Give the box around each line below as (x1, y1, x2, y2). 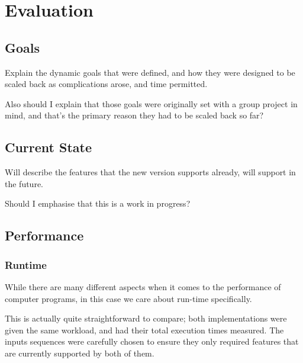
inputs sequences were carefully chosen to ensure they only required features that (5, 335, 299, 348)
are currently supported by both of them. (5, 346, 154, 359)
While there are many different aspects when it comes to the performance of (5, 280, 281, 293)
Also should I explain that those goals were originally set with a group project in (5, 97, 298, 110)
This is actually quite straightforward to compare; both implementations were (5, 312, 287, 325)
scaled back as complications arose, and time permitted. (5, 78, 208, 90)
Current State (5, 138, 92, 156)
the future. (5, 177, 44, 189)
